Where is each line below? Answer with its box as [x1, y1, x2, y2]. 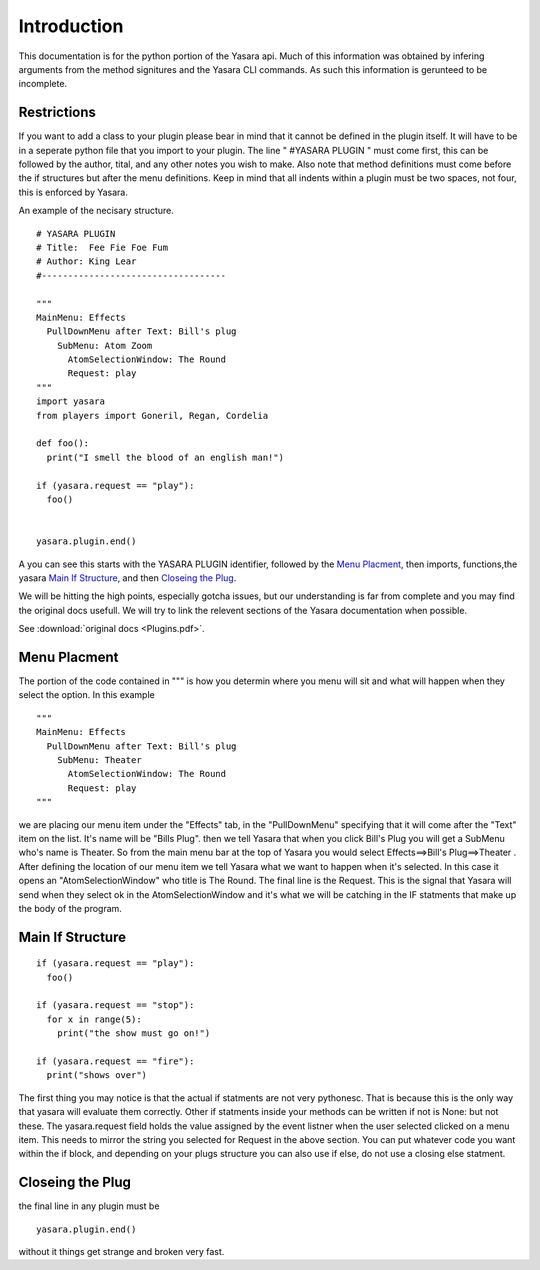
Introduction [18, 15, 124, 37]
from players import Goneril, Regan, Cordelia [36, 410, 269, 421]
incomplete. [18, 78, 68, 90]
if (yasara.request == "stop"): [36, 1000, 195, 1011]
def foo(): [36, 438, 90, 449]
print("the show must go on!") [56, 1028, 211, 1039]
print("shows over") [46, 1070, 148, 1081]
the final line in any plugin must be [18, 1200, 160, 1212]
